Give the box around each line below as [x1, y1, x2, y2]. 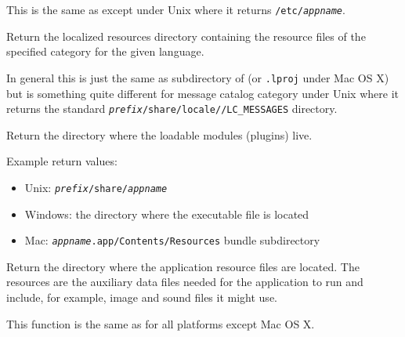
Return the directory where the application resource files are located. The [6, 258, 360, 274]
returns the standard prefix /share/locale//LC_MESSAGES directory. [6, 100, 338, 117]
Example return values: [6, 153, 118, 169]
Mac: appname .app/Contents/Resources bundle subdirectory [24, 232, 320, 248]
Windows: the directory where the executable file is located [24, 205, 309, 222]
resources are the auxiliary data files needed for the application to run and [6, 274, 363, 290]
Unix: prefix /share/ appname [24, 179, 168, 195]
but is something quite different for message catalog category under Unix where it [6, 85, 399, 101]
